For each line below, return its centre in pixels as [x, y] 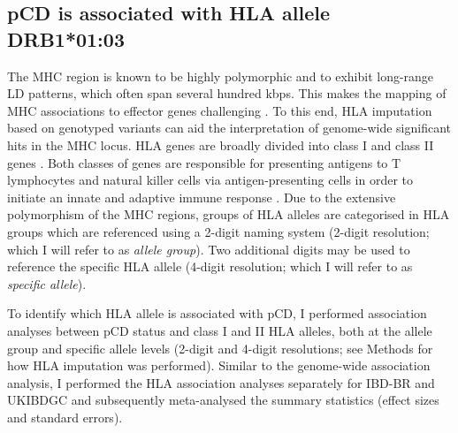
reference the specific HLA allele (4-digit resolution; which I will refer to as [210, 266]
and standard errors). [65, 417]
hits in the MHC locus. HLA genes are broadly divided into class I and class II [221, 144]
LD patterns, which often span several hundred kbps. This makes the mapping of [227, 93]
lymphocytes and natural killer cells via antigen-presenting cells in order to [210, 180]
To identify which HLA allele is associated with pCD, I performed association [217, 313]
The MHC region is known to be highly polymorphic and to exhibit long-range [221, 76]
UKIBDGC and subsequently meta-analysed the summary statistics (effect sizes [223, 400]
